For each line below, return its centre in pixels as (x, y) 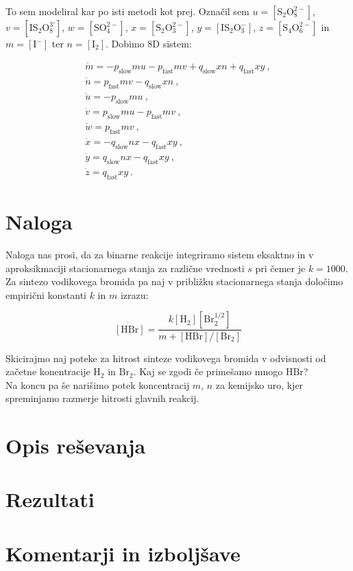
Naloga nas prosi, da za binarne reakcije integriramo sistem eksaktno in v (160, 255)
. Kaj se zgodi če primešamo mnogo (208, 371)
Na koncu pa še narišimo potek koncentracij (98, 384)
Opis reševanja (76, 446)
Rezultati (50, 499)
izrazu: (134, 294)
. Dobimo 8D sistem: (149, 43)
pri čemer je (280, 268)
